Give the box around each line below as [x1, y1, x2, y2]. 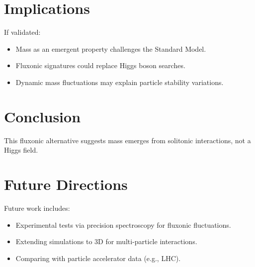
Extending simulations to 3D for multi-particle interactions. [15, 236, 197, 247]
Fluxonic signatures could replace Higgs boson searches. [15, 60, 185, 71]
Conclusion [4, 106, 81, 126]
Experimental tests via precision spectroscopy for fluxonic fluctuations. [15, 219, 231, 230]
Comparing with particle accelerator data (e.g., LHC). [15, 253, 181, 263]
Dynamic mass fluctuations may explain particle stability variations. [15, 77, 224, 87]
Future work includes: [4, 202, 70, 213]
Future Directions [4, 174, 128, 194]
